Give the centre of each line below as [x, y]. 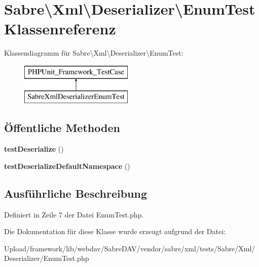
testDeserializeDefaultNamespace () [67, 166]
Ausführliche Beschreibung [76, 193]
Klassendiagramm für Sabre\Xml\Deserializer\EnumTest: [94, 53]
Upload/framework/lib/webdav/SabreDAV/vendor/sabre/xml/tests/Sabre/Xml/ [130, 248]
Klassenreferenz [60, 29]
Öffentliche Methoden [62, 128]
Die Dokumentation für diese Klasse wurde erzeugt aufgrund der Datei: [115, 231]
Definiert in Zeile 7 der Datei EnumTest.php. [74, 214]
